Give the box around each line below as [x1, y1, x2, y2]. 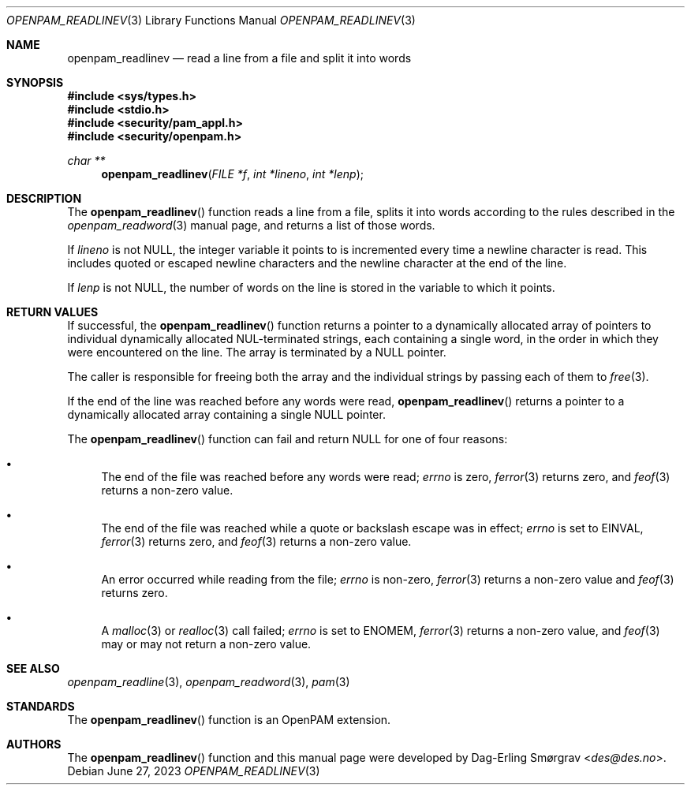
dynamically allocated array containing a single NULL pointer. [67, 408, 386, 421]
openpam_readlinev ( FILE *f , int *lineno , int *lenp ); [101, 167, 364, 181]
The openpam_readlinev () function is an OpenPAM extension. [67, 713, 391, 726]
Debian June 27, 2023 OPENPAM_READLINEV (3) [67, 764, 320, 778]
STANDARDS [6, 700, 75, 713]
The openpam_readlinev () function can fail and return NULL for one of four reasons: [67, 432, 508, 446]
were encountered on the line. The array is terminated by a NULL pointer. [67, 345, 446, 359]
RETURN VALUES [6, 305, 99, 319]
